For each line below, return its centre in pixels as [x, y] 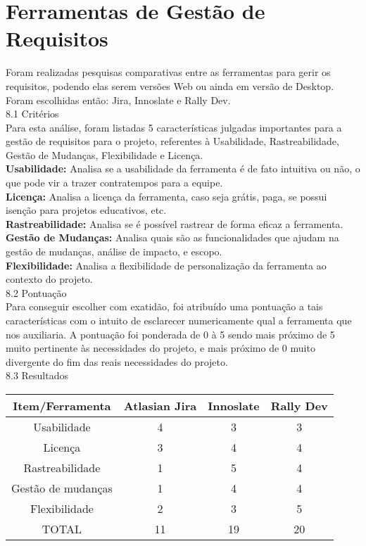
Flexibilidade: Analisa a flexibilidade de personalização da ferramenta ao [166, 265]
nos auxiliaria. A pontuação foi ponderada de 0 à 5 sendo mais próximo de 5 [170, 334]
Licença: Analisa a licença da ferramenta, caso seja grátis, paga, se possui [166, 196]
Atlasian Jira [160, 405]
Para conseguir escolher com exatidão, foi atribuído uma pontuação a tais [164, 306]
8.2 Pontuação [36, 292]
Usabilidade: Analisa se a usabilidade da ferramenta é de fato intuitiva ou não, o [183, 169]
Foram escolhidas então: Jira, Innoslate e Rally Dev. [118, 100]
